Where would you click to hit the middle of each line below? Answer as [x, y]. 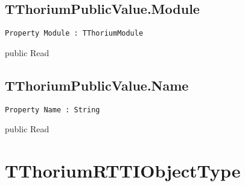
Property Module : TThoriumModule [74, 34]
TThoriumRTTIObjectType [123, 171]
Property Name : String [52, 110]
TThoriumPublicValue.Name [97, 85]
